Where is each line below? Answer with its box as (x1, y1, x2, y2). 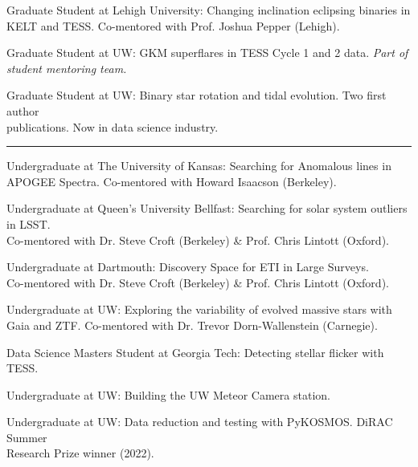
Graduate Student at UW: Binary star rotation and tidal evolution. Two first (6, 87, 387, 104)
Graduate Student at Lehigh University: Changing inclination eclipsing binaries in (6, 2, 411, 18)
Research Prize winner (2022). (6, 445, 154, 461)
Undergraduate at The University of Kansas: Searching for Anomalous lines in (6, 157, 391, 174)
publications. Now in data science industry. (6, 118, 219, 135)
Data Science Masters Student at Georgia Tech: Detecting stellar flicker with (6, 343, 384, 360)
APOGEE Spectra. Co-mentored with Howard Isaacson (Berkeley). (6, 173, 337, 189)
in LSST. (6, 215, 51, 232)
